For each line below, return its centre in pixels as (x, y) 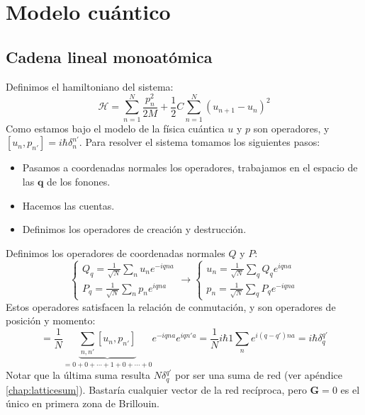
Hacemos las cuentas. (68, 205)
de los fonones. (79, 181)
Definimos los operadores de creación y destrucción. (134, 229)
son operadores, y (291, 128)
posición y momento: (51, 320)
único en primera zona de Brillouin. (83, 403)
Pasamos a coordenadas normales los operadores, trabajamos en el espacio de (190, 167)
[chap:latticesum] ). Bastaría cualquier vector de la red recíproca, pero (156, 389)
